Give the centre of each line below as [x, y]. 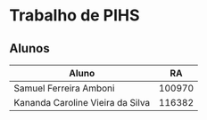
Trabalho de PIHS [75, 16]
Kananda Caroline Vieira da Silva [82, 103]
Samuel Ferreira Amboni [64, 88]
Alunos [30, 48]
